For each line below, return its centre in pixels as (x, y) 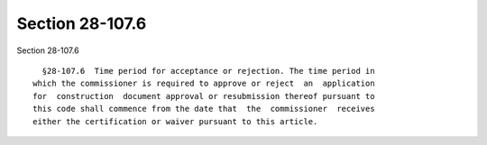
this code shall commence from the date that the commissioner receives (204, 109)
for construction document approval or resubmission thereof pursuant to (204, 96)
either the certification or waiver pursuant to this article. (175, 121)
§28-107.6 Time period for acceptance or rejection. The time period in (208, 71)
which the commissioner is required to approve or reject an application (204, 84)
